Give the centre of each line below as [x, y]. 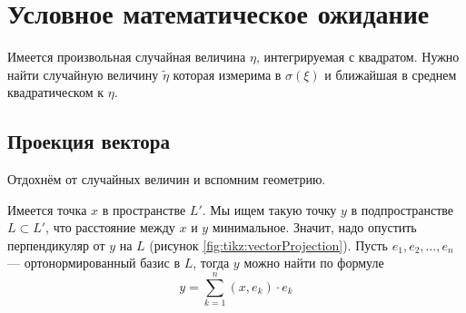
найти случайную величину [83, 74]
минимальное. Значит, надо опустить [314, 227]
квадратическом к [55, 92]
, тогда [211, 263]
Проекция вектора [89, 141]
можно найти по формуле [314, 263]
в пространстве [144, 209]
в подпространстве [402, 209]
